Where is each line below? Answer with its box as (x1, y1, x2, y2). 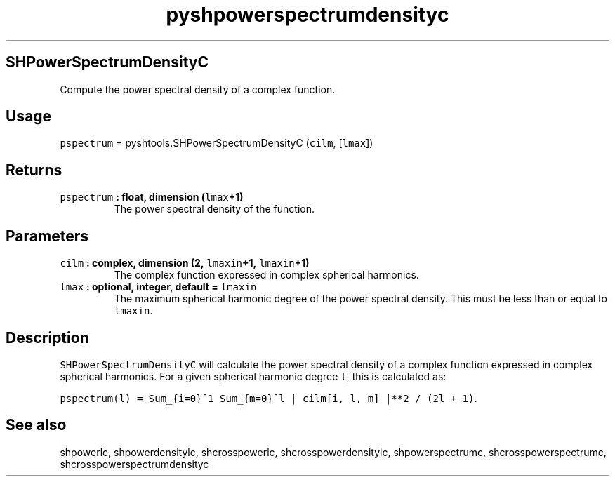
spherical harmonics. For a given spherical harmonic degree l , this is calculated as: (60, 370, 447, 382)
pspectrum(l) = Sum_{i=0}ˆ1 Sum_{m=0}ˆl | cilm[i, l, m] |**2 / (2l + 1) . (60, 391, 477, 404)
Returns (6, 161, 62, 179)
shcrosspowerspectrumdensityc (60, 457, 209, 470)
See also (6, 416, 67, 434)
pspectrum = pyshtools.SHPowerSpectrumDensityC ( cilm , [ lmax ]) (60, 137, 373, 149)
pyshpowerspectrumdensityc (166, 3, 449, 27)
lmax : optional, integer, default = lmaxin (60, 281, 257, 293)
